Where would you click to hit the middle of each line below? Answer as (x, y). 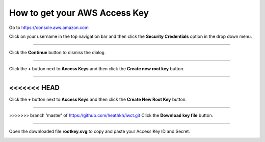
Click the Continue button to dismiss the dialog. (57, 53)
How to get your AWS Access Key (79, 13)
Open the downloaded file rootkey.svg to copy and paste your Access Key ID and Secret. (100, 131)
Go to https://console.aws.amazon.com (49, 28)
